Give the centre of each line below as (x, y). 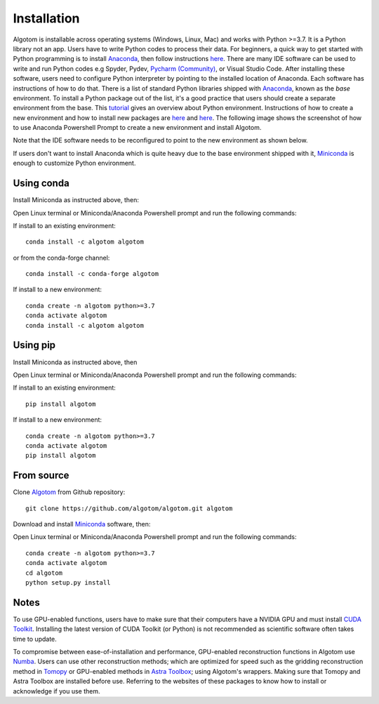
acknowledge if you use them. (57, 691)
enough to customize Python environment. (74, 163)
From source (41, 476)
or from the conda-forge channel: (61, 258)
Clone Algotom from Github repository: (69, 492)
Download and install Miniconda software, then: (82, 524)
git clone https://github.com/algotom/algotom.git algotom (129, 508)
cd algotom (44, 573)
